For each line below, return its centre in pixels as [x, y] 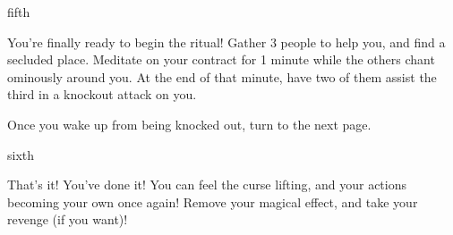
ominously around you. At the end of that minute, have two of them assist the [222, 76]
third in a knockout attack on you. [102, 94]
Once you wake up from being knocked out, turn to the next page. [189, 124]
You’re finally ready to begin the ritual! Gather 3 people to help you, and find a [226, 42]
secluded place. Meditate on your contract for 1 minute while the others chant [221, 59]
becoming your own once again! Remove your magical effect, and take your [213, 201]
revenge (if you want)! [68, 219]
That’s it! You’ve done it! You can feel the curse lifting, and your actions [207, 185]
